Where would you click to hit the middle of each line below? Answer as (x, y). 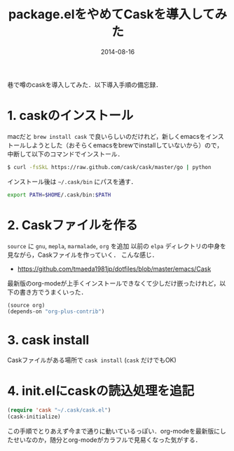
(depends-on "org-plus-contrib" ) (56, 312)
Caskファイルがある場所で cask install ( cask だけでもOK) (92, 360)
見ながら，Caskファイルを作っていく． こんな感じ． (83, 255)
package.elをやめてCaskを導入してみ (118, 14)
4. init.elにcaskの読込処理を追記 (101, 391)
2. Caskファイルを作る (73, 225)
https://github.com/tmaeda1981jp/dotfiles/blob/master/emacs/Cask (114, 269)
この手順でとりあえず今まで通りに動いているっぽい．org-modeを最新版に (114, 431)
